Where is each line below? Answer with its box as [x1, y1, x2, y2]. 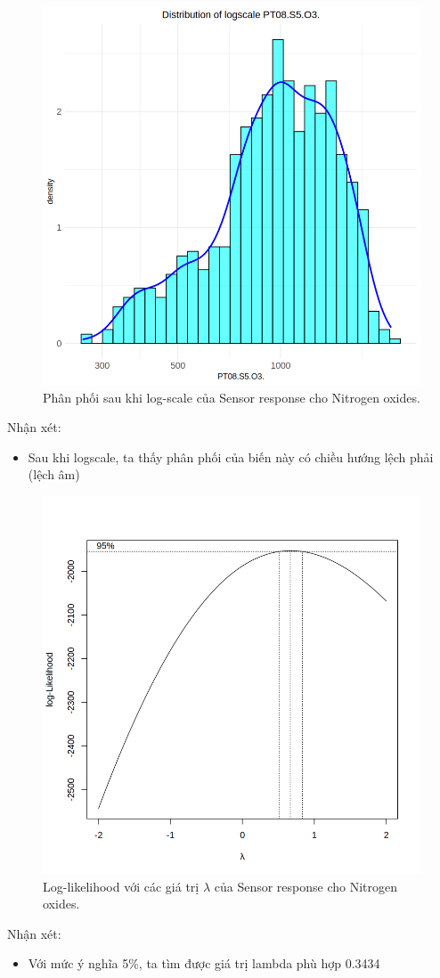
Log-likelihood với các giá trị [43, 876, 200, 895]
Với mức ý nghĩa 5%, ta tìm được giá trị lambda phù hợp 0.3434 [28, 954, 380, 973]
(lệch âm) [28, 465, 80, 484]
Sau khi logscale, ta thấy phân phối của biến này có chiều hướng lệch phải [28, 447, 434, 466]
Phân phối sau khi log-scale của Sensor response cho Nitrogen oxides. [43, 387, 420, 406]
